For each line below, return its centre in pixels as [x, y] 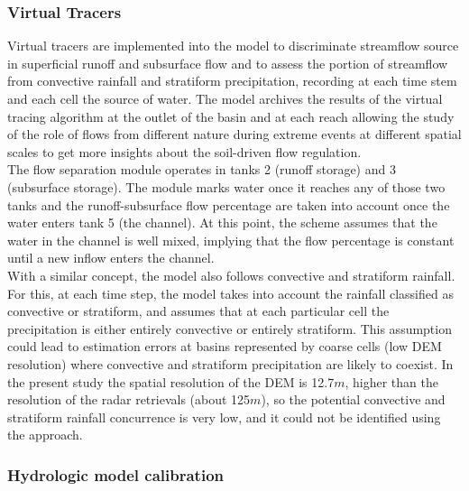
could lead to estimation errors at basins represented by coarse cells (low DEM [225, 346]
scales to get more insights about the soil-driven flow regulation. [184, 151]
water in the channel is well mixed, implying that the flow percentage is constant [231, 240]
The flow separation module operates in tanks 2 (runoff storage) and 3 [202, 169]
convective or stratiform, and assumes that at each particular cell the [198, 311]
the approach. [45, 435]
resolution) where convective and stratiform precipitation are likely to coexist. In [230, 363]
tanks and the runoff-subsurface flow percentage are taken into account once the [229, 204]
